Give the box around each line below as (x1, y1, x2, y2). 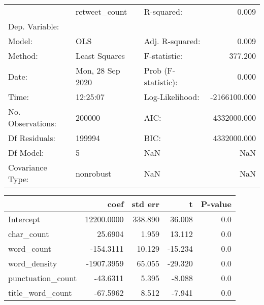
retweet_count (75, 6, 127, 17)
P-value (201, 198, 232, 210)
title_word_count (8, 287, 72, 298)
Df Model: (8, 147, 44, 158)
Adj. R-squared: (144, 35, 201, 47)
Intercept (8, 213, 41, 225)
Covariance (8, 161, 47, 173)
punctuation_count (8, 272, 77, 284)
